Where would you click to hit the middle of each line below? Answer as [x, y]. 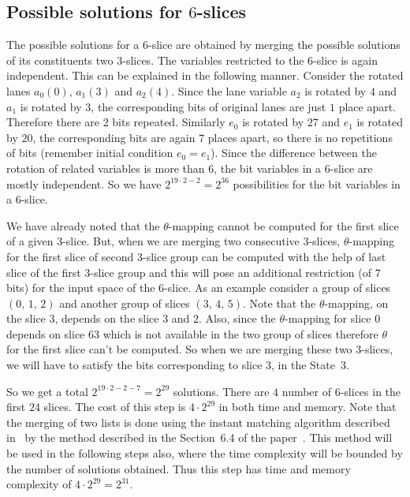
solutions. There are [221, 391]
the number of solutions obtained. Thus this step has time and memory [179, 468]
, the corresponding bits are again [114, 137]
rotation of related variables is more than [106, 168]
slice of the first [44, 272]
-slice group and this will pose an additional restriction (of [231, 272]
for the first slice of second [70, 256]
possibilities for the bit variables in [317, 183]
